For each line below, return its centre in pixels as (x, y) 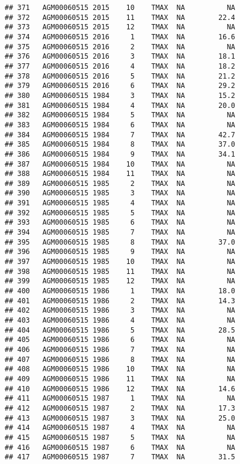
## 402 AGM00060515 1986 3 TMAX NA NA (120, 311)
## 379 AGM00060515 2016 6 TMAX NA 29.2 (120, 86)
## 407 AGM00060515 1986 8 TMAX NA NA (120, 359)
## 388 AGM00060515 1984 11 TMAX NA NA (120, 174)
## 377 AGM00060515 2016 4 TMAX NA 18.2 (120, 66)
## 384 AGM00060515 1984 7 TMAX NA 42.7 (120, 135)
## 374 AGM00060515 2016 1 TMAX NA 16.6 (120, 37)
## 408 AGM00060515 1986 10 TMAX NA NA (120, 369)
